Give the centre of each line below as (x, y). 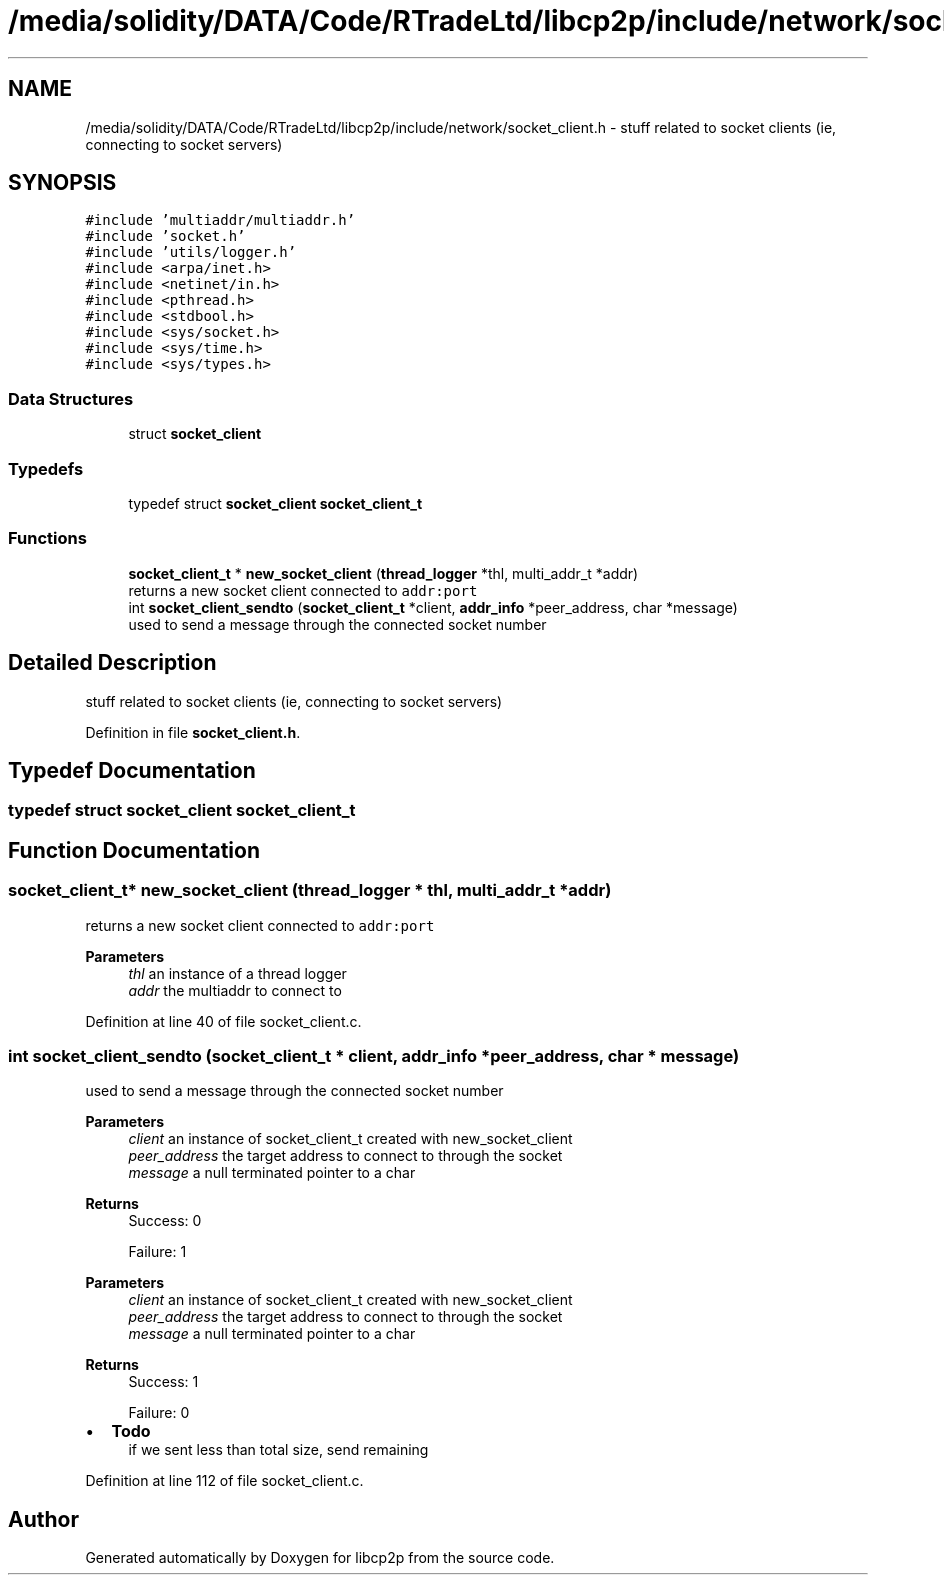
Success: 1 (163, 1382)
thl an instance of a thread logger (237, 973)
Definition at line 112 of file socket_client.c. (224, 1481)
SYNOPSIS (62, 183)
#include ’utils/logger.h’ (191, 252)
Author (43, 1519)
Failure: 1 (157, 1252)
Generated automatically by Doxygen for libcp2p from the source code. (320, 1558)
